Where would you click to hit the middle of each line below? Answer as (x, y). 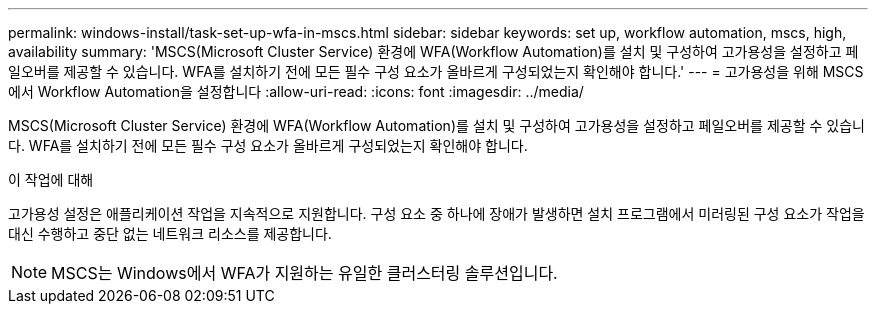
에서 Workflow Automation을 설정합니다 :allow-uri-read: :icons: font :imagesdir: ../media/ (296, 91)
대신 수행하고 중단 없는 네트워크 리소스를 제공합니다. (170, 233)
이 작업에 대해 (51, 179)
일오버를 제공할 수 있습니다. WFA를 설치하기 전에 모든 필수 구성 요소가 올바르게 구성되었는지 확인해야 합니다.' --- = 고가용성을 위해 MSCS (436, 71)
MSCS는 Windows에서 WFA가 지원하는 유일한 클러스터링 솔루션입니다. (304, 273)
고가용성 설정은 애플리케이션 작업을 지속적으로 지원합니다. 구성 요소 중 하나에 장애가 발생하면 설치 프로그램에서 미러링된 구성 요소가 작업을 (436, 213)
